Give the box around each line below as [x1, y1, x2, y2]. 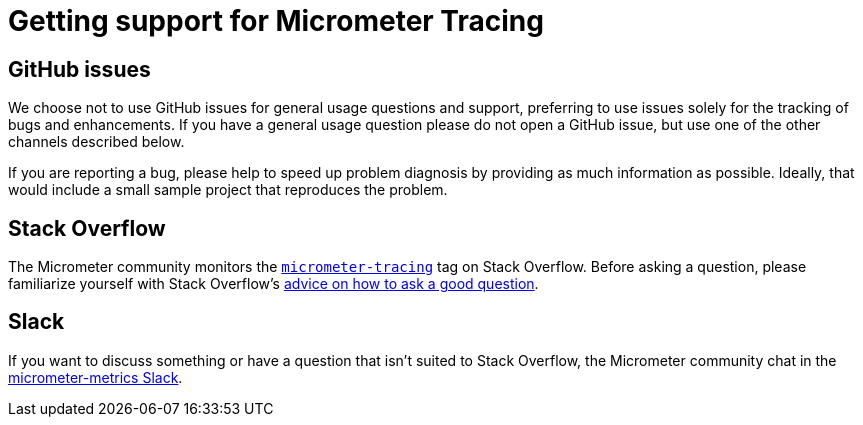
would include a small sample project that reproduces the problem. [8, 181, 448, 199]
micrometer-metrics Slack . [8, 368, 183, 386]
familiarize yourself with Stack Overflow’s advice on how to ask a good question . [8, 275, 539, 293]
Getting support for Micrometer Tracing [8, 4, 544, 38]
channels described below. [8, 133, 185, 151]
